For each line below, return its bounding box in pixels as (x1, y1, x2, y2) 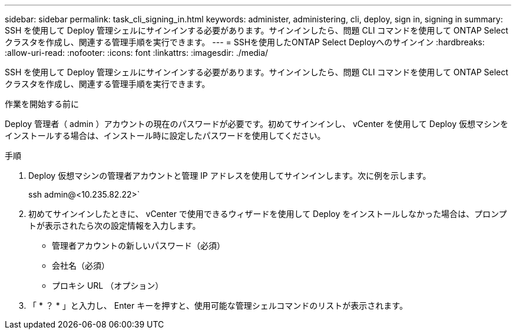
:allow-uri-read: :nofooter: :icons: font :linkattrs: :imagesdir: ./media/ (5, 48, 269, 58)
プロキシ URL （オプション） (52, 280, 164, 290)
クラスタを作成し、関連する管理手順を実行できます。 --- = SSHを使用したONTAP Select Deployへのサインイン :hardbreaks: (5, 37, 485, 47)
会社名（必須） (52, 260, 110, 270)
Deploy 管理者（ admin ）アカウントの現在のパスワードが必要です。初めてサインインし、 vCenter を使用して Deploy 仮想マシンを (5, 119, 508, 129)
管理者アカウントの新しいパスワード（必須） (52, 241, 225, 250)
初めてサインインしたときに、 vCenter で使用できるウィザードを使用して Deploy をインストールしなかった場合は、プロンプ (28, 209, 507, 219)
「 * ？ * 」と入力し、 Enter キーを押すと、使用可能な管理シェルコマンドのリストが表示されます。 (28, 300, 408, 310)
